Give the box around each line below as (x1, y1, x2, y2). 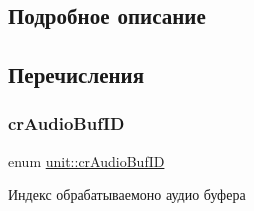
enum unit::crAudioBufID (8, 150, 165, 171)
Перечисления (8, 59, 145, 90)
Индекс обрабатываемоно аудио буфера (8, 184, 246, 205)
